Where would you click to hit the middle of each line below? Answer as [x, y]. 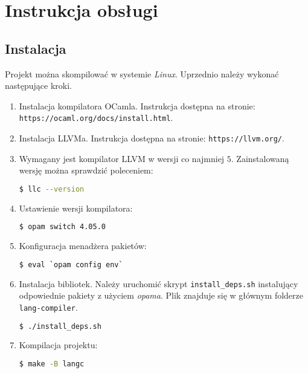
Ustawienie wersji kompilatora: [76, 208]
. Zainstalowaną [260, 158]
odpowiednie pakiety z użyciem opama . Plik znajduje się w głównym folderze [161, 295]
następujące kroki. [38, 86]
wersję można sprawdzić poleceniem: [86, 170]
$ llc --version [52, 189]
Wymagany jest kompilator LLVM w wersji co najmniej [122, 158]
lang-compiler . [48, 307]
